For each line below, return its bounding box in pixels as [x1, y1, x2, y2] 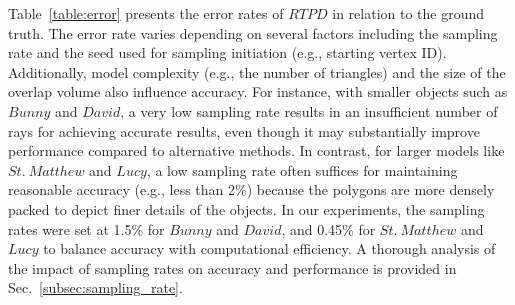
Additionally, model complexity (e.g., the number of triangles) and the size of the [8, 61, 506, 82]
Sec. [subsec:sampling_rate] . [8, 277, 183, 298]
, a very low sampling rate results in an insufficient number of [120, 100, 498, 121]
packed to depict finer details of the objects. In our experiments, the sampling [8, 198, 485, 219]
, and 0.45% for [281, 218, 376, 239]
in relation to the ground [332, 3, 485, 23]
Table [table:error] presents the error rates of [8, 3, 284, 23]
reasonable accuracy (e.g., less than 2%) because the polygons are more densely [8, 179, 495, 200]
